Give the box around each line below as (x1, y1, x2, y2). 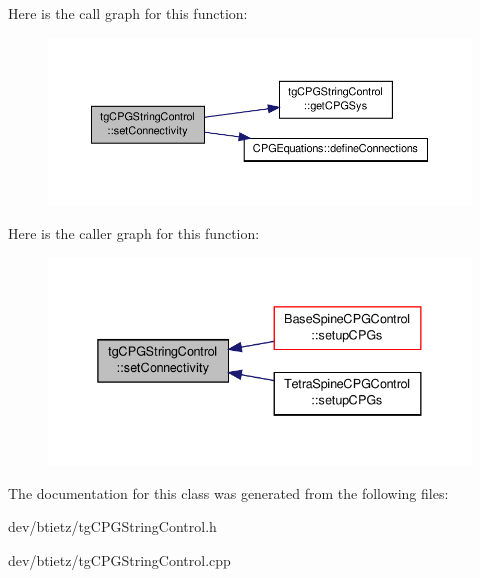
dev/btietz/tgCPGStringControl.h (8, 516, 217, 537)
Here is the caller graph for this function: (8, 222, 260, 243)
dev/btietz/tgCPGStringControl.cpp (8, 550, 231, 571)
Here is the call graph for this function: (8, 3, 248, 23)
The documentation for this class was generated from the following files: (8, 482, 449, 503)
